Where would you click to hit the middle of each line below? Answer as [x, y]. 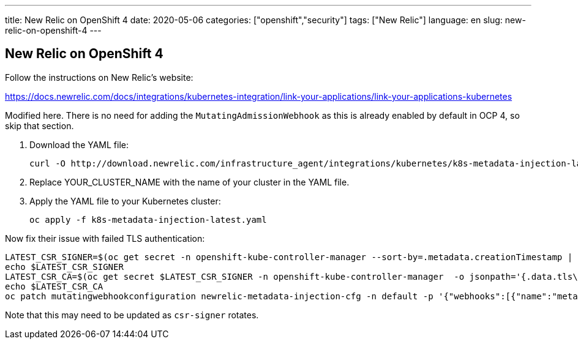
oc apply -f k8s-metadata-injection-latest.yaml [148, 219]
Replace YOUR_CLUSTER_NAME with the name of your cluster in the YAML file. [190, 182]
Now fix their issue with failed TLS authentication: [105, 238]
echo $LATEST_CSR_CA [54, 286]
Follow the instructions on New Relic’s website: [99, 77]
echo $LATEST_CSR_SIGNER [64, 267]
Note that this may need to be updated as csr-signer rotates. [132, 315]
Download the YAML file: [79, 144]
